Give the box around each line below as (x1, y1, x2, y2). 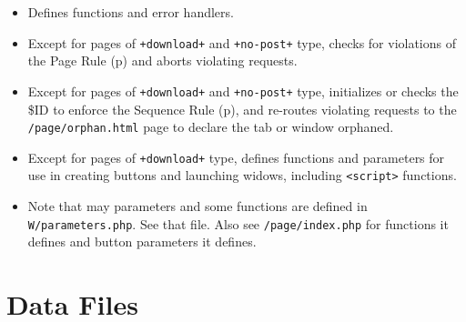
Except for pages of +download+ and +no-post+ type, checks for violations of (27, 33, 457, 52)
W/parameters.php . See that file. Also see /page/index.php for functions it (27, 214, 449, 233)
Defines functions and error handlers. (27, 3, 234, 21)
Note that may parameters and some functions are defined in (27, 196, 368, 216)
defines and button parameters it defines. (27, 232, 257, 251)
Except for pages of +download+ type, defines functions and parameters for (27, 147, 445, 166)
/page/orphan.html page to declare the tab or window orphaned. (27, 117, 394, 136)
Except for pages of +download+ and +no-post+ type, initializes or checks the (27, 81, 459, 100)
